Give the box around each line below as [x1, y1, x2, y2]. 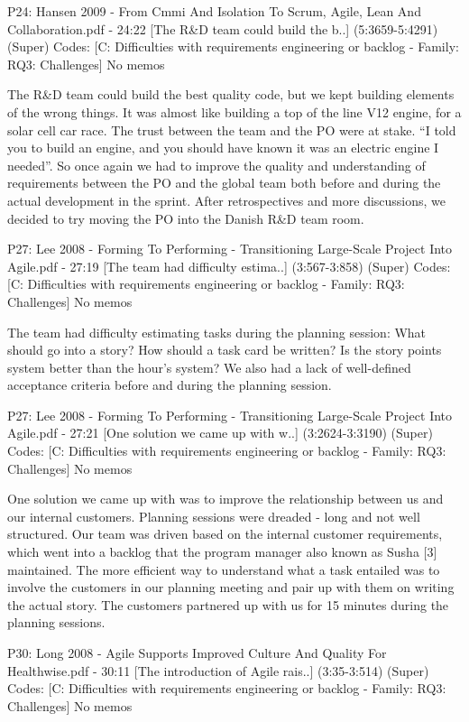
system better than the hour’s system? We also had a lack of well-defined [7, 357, 411, 376]
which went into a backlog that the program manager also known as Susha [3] [7, 542, 437, 561]
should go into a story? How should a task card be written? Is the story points [7, 340, 442, 359]
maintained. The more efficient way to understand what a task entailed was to [7, 560, 440, 579]
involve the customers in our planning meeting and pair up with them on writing [7, 578, 455, 597]
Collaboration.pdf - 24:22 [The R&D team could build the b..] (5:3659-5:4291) [7, 19, 438, 38]
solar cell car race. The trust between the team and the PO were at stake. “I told [7, 120, 456, 139]
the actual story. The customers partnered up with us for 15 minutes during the [7, 595, 449, 614]
